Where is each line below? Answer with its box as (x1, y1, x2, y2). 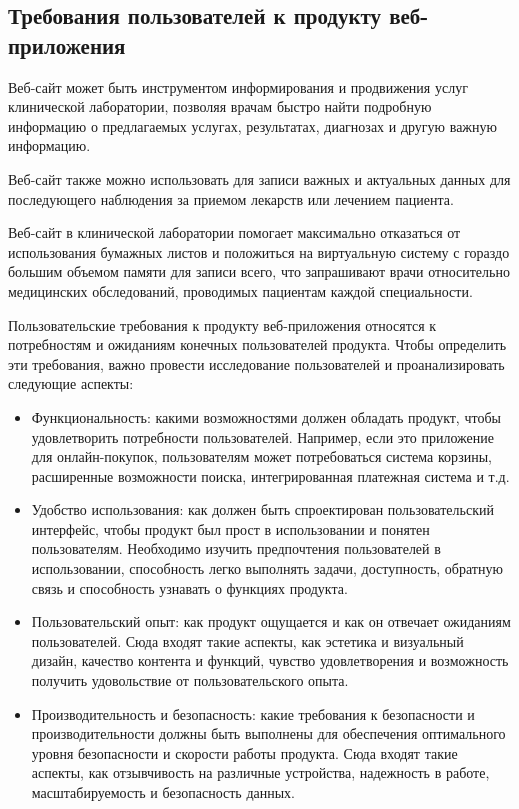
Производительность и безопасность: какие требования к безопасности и (31, 703, 475, 724)
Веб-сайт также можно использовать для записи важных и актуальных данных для (8, 168, 511, 189)
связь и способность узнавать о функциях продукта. (31, 577, 348, 598)
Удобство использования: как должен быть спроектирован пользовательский (31, 499, 494, 520)
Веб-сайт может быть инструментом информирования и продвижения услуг (8, 76, 468, 97)
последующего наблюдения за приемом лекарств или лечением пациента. (8, 188, 454, 209)
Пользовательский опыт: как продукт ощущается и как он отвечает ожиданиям (31, 611, 511, 632)
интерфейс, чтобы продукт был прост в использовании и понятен (31, 518, 430, 539)
